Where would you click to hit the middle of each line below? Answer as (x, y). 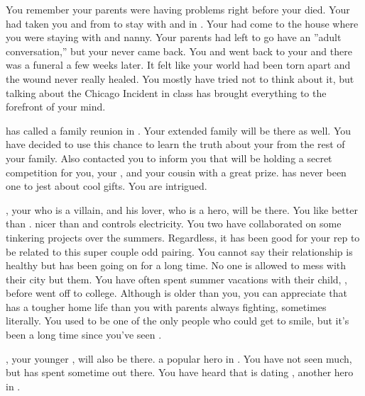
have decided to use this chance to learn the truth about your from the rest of (175, 144)
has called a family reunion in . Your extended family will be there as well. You (179, 130)
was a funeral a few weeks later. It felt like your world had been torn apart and (178, 65)
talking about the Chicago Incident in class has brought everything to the (166, 92)
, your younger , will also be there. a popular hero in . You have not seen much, (179, 358)
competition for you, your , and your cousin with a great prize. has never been (176, 172)
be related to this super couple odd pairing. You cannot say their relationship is (179, 251)
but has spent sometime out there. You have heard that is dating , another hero (180, 372)
